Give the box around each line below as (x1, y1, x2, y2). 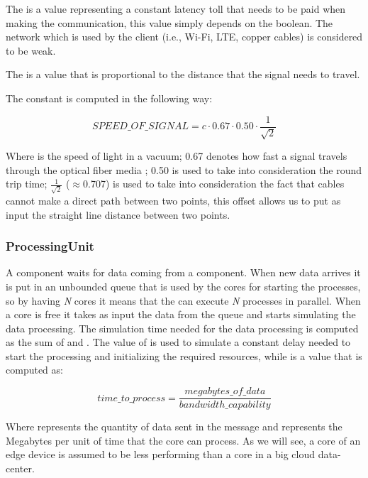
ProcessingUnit (6, 237, 94, 255)
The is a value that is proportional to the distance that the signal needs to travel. (6, 67, 360, 82)
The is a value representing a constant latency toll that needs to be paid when (6, 1, 346, 16)
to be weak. (6, 43, 56, 58)
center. (6, 460, 35, 475)
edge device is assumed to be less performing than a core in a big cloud (6, 447, 316, 462)
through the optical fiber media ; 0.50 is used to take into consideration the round (6, 162, 362, 177)
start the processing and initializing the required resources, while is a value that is (6, 348, 362, 363)
